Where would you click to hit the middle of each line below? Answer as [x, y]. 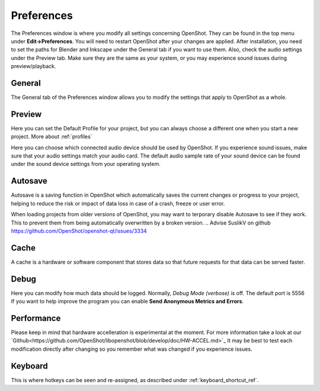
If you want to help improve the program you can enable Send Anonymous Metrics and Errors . [127, 302]
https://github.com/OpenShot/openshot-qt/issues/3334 [79, 230]
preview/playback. [33, 66]
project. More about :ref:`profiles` [52, 137]
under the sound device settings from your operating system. [86, 164]
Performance [36, 318]
